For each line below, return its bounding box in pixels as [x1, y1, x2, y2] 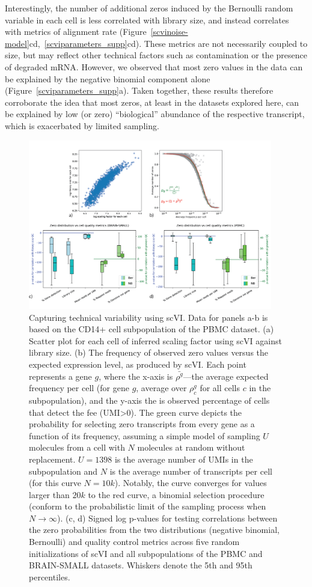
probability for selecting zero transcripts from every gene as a [29, 418, 255, 430]
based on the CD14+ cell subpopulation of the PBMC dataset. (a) [29, 323, 274, 335]
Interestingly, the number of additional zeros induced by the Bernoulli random [5, 2, 293, 14]
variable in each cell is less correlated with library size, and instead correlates [5, 13, 289, 26]
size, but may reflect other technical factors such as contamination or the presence [5, 49, 307, 61]
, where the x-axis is [99, 370, 173, 382]
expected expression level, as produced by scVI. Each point [29, 357, 246, 370]
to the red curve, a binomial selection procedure [88, 488, 265, 500]
